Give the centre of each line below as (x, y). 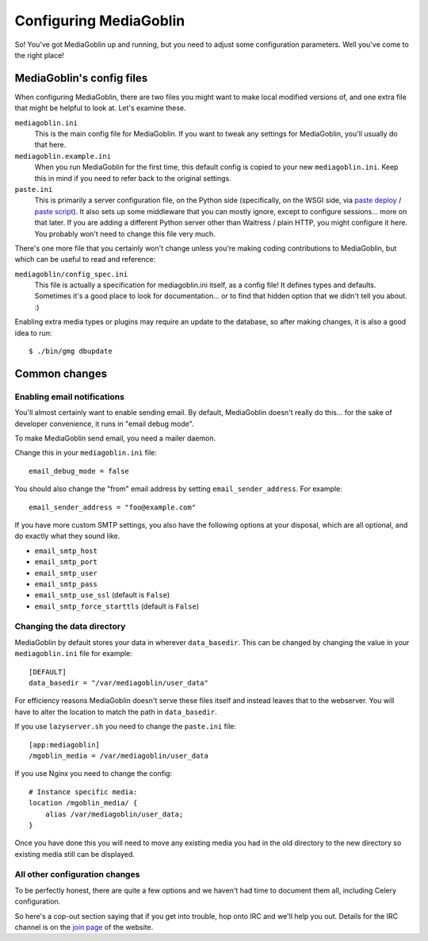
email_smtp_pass (66, 584)
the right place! (40, 55)
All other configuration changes (77, 874)
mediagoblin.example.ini (63, 156)
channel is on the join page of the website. (84, 927)
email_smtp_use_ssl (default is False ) (102, 595)
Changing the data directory (70, 627)
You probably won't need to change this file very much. (125, 233)
